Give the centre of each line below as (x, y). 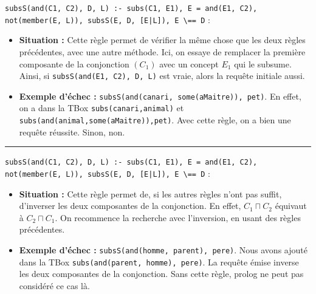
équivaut (291, 206)
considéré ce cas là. (54, 285)
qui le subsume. (263, 63)
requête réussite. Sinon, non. (72, 132)
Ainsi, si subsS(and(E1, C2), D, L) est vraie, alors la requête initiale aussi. (162, 76)
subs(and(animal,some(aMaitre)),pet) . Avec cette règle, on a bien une (155, 120)
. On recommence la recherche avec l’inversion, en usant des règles (178, 217)
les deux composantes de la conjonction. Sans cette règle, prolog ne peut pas (161, 274)
